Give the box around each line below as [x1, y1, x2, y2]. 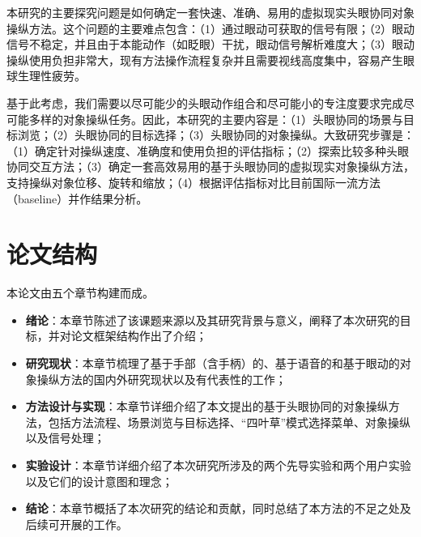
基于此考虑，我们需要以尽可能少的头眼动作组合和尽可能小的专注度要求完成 [6, 94, 403, 111]
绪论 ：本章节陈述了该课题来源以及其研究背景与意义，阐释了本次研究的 [25, 311, 400, 328]
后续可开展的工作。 [25, 515, 128, 532]
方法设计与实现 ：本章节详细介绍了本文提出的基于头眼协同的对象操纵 [25, 398, 389, 415]
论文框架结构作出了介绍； [70, 327, 207, 344]
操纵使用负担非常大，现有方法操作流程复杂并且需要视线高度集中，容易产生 [6, 51, 403, 68]
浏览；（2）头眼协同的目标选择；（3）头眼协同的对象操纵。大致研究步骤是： [17, 126, 415, 143]
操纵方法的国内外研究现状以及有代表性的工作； [36, 370, 287, 387]
